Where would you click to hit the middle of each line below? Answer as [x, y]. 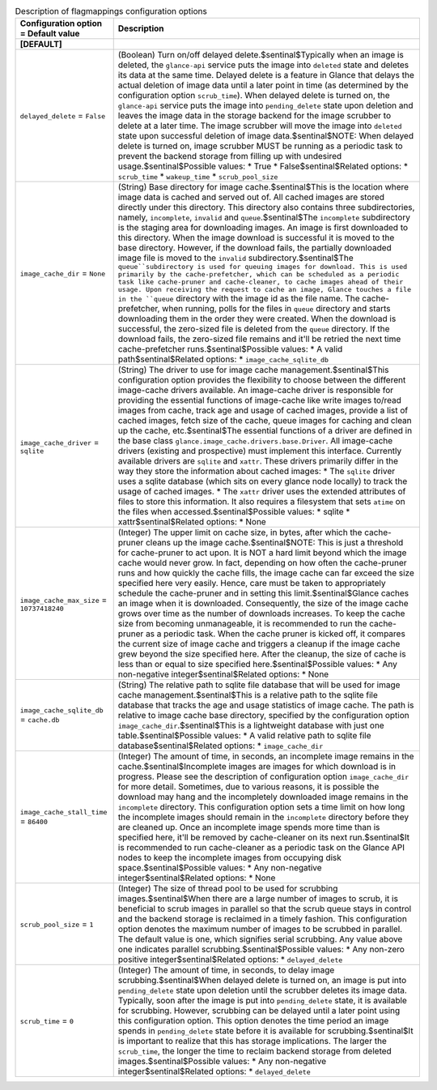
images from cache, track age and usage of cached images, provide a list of [263, 411]
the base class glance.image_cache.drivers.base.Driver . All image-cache [255, 441]
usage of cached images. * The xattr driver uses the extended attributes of [262, 492]
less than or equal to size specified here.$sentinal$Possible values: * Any [258, 665]
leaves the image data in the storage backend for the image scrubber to [255, 116]
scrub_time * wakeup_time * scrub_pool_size [198, 177]
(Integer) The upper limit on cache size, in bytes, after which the [240, 532]
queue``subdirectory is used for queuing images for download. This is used [263, 267]
